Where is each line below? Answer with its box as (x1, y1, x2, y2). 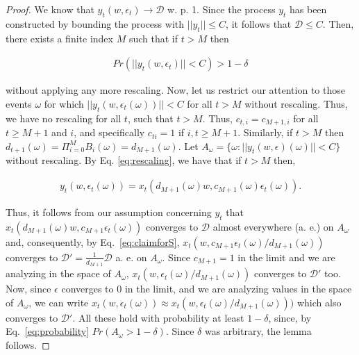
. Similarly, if (237, 125, 293, 140)
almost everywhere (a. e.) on (212, 219, 334, 233)
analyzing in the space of (6, 266, 111, 281)
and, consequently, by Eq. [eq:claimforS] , (6, 234, 180, 249)
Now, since (6, 281, 51, 296)
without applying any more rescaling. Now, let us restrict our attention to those (6, 83, 345, 97)
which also (297, 295, 342, 309)
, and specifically (74, 125, 145, 140)
